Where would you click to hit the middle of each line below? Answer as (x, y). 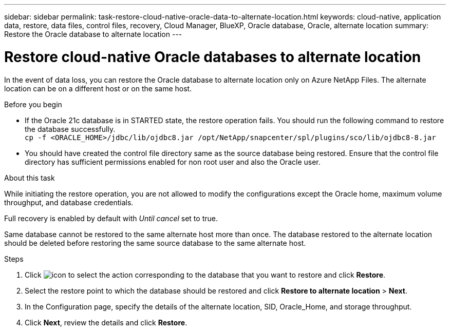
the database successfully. (70, 129)
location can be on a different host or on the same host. (98, 88)
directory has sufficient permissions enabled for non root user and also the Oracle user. (173, 162)
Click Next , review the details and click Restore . (106, 322)
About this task (30, 178)
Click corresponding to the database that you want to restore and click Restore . (205, 275)
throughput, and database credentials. (69, 202)
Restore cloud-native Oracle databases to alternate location (213, 57)
